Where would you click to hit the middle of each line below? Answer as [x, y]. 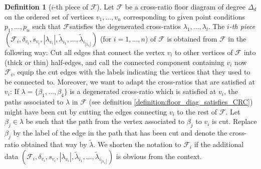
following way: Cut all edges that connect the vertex [85, 52]
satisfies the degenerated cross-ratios [125, 26]
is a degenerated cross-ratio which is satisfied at [143, 91]
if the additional [219, 144]
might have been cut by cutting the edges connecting [86, 111]
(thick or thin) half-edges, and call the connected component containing [114, 62]
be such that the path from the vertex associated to [105, 121]
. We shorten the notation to [137, 144]
